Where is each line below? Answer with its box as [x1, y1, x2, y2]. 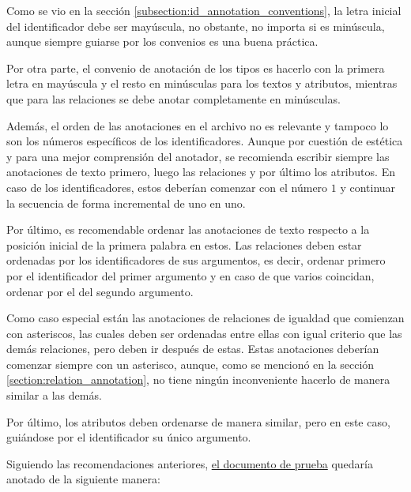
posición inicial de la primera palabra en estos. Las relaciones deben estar [6, 236, 362, 253]
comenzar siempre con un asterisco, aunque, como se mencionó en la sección [6, 355, 375, 372]
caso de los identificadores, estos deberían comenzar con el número [6, 178, 328, 195]
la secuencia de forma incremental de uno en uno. [6, 194, 246, 211]
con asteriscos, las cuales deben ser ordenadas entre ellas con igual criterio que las [6, 325, 402, 341]
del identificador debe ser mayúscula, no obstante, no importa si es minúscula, [6, 17, 385, 34]
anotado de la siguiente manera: [6, 471, 160, 487]
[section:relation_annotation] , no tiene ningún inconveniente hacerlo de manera [6, 371, 390, 388]
